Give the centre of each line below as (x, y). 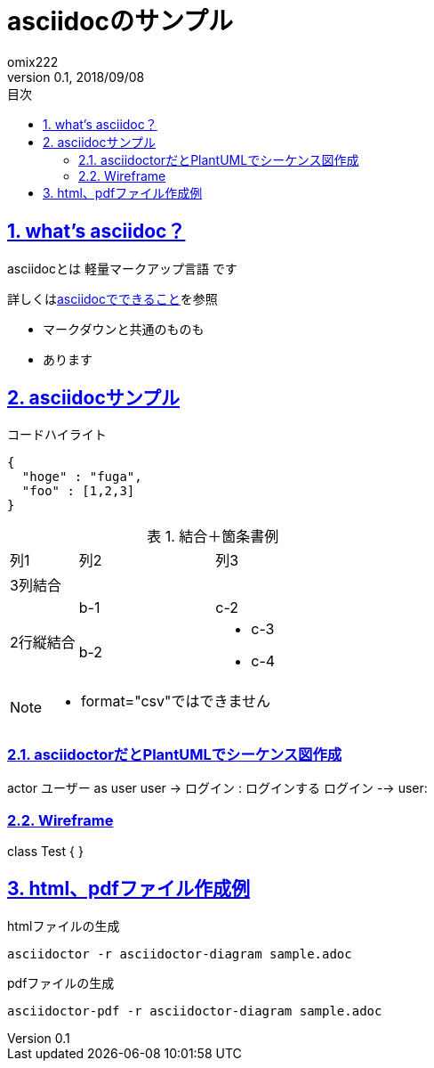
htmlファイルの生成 (64, 925)
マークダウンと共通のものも (124, 329)
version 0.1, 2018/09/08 (76, 77)
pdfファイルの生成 (61, 982)
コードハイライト (57, 435)
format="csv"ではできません (176, 701)
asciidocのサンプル (121, 21)
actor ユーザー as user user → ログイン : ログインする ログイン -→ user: (217, 788)
